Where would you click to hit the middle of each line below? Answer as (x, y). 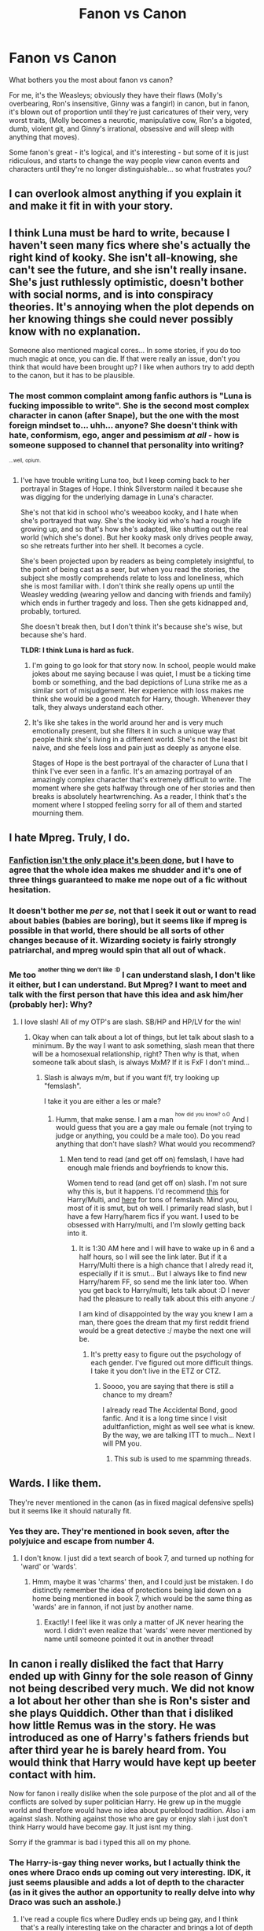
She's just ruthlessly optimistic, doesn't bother (126, 282)
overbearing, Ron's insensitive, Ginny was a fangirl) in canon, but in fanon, (129, 103)
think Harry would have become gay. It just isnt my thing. (101, 1827)
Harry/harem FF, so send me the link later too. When (163, 1282)
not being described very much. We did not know (132, 1688)
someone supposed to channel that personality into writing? (126, 445)
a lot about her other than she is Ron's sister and (130, 1701)
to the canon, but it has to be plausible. (72, 376)
